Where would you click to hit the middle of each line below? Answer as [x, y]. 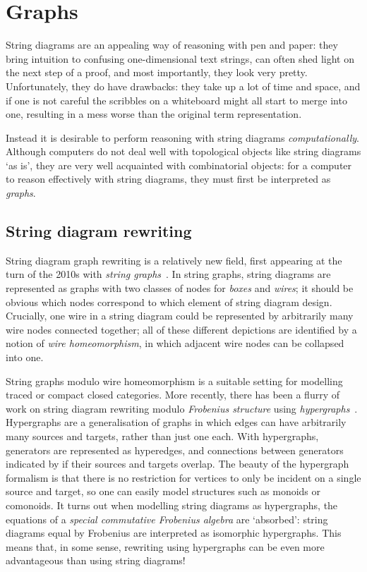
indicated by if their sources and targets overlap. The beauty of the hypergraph [178, 464]
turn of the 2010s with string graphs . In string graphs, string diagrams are [168, 274]
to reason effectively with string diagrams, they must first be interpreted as [168, 179]
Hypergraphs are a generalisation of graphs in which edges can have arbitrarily [176, 422]
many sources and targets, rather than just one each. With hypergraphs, [162, 436]
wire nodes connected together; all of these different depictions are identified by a [181, 329]
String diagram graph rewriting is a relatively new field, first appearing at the [174, 260]
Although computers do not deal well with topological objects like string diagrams [183, 151]
